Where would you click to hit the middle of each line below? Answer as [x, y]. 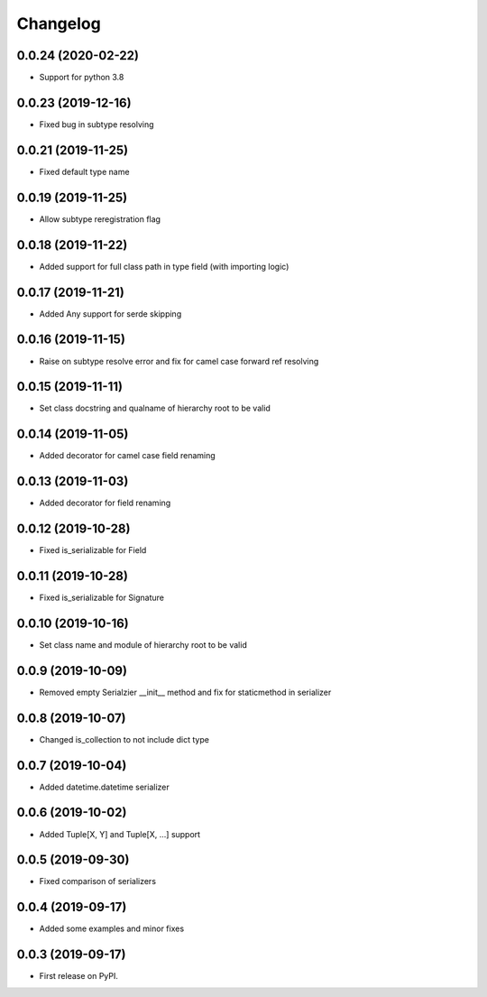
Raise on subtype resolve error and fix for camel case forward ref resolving [179, 361]
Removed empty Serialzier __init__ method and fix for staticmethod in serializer [185, 692]
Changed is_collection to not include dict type [124, 739]
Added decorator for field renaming [105, 503]
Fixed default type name [84, 171]
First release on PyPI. [79, 976]
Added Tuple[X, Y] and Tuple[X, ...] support [120, 834]
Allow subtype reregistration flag [100, 219]
